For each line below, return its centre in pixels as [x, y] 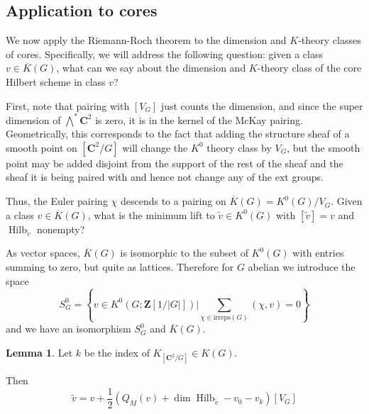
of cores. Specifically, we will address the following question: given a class [164, 54]
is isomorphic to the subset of [184, 253]
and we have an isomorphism [68, 329]
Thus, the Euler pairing [57, 201]
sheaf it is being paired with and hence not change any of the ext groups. [165, 177]
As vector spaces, [43, 253]
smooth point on [42, 147]
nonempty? [61, 229]
